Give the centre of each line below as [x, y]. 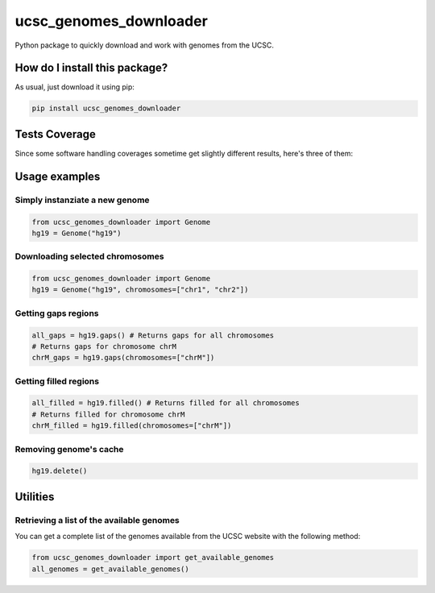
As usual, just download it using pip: [75, 87]
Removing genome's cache [69, 449]
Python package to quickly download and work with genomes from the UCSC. [144, 45]
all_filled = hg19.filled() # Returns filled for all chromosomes [166, 403]
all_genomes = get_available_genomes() [110, 569]
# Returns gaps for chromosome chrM [104, 346]
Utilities [35, 497]
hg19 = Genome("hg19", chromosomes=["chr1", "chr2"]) [140, 290]
